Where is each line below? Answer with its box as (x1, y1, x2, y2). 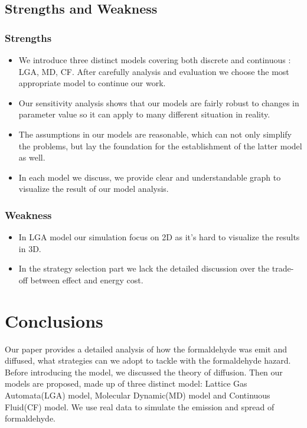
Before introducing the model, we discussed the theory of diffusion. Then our (5, 365, 283, 378)
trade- (272, 262, 294, 275)
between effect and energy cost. (30, 273, 143, 286)
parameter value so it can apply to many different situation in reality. (18, 108, 270, 120)
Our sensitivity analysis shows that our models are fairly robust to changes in (18, 96, 299, 109)
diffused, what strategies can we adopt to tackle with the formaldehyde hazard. (5, 354, 291, 367)
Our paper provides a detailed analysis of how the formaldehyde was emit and (5, 342, 288, 355)
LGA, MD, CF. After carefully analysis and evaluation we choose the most (18, 65, 289, 77)
